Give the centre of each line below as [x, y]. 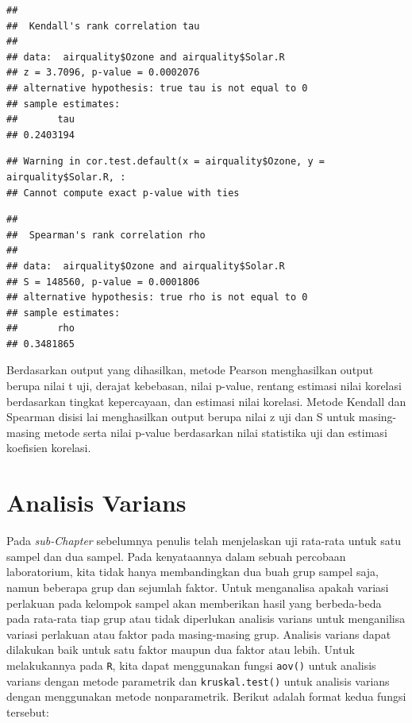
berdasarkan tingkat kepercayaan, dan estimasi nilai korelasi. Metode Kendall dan [206, 401]
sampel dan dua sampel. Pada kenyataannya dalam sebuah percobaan [176, 556]
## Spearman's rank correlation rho [106, 235]
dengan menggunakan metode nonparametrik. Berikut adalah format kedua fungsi [206, 696]
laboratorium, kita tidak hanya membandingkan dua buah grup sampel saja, [193, 572]
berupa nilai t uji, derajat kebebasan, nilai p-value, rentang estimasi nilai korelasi [204, 386]
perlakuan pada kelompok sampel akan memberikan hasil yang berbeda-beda [194, 603]
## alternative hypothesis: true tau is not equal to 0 [157, 88]
